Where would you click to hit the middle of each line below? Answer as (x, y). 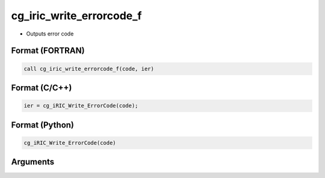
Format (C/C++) (42, 87)
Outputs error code (50, 34)
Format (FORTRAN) (48, 51)
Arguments (33, 162)
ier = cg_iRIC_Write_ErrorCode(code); (81, 106)
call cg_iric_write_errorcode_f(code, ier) (89, 69)
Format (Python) (43, 125)
